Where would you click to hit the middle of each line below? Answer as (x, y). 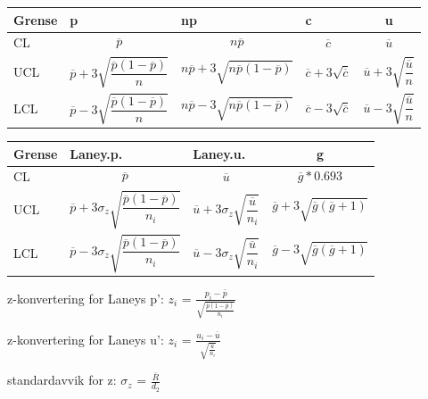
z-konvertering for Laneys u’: (86, 339)
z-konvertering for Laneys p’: (86, 298)
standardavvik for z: (62, 380)
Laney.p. (96, 153)
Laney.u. (219, 153)
